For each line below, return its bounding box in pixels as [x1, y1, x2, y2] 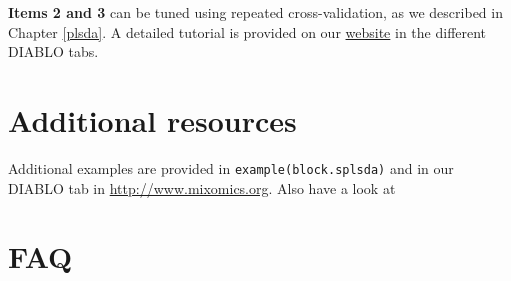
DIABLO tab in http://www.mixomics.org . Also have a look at [8, 177, 396, 198]
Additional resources [8, 99, 297, 140]
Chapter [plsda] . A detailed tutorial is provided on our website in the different [8, 21, 487, 42]
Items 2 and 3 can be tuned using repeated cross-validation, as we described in [8, 2, 503, 22]
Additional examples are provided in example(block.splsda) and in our [8, 157, 454, 178]
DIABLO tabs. [8, 41, 99, 62]
